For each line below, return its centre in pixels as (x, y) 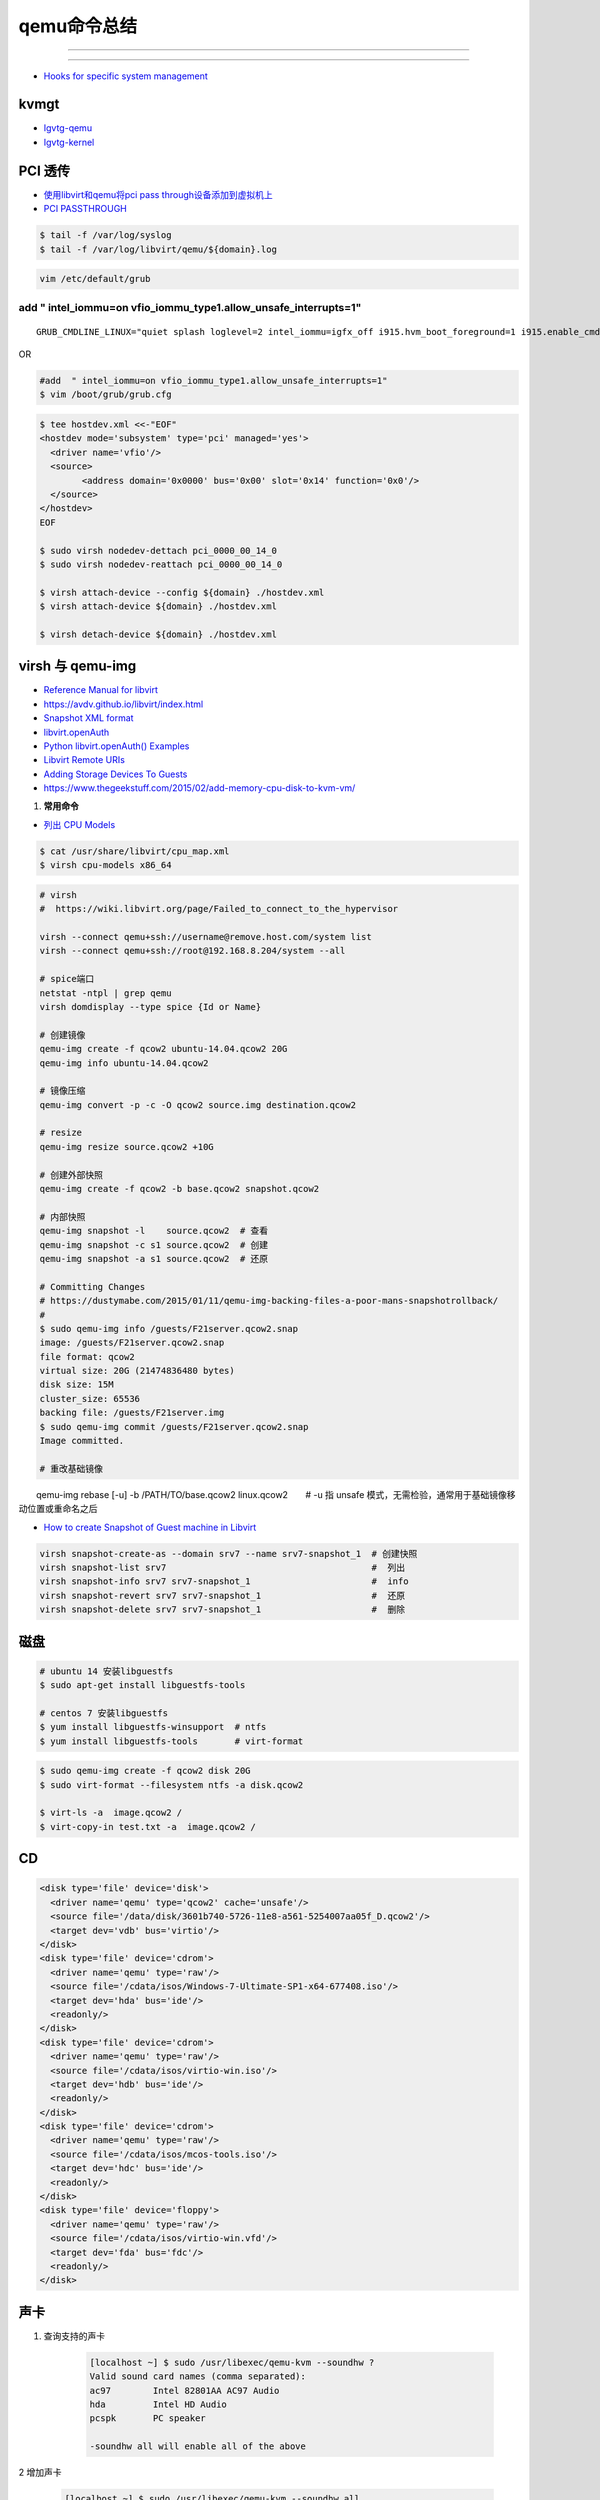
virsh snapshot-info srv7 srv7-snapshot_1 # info (224, 1581)
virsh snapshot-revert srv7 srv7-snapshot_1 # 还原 (222, 1595)
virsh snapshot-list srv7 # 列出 (222, 1567)
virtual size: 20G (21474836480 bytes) (137, 1371)
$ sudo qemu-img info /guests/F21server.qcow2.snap (169, 1328)
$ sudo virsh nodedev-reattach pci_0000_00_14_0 (161, 564)
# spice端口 (67, 979)
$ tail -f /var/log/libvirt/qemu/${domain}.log (158, 249)
